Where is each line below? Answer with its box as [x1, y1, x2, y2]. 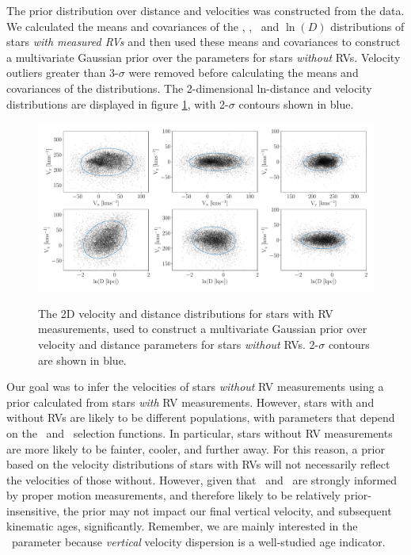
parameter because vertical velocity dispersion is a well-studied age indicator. [11, 534, 386, 550]
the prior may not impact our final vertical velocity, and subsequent [63, 502, 392, 519]
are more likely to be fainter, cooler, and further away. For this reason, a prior [6, 440, 385, 457]
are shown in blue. [38, 351, 127, 368]
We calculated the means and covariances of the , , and [6, 17, 280, 34]
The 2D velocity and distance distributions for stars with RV [38, 304, 333, 321]
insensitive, [6, 502, 60, 519]
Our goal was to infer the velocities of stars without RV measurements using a [6, 378, 384, 395]
